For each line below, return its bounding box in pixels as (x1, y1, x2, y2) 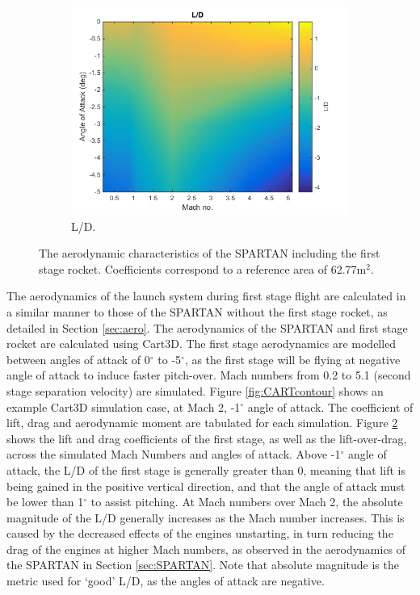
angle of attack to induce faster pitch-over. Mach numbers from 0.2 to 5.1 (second (6, 367, 411, 383)
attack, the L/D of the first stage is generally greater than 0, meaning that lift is (6, 461, 405, 478)
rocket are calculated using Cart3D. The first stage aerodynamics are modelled (6, 335, 397, 352)
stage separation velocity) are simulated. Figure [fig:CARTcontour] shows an (6, 382, 384, 399)
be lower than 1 (6, 493, 84, 510)
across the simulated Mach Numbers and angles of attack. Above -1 (6, 446, 341, 463)
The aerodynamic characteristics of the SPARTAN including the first (39, 245, 380, 262)
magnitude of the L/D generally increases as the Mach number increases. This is (6, 509, 405, 526)
